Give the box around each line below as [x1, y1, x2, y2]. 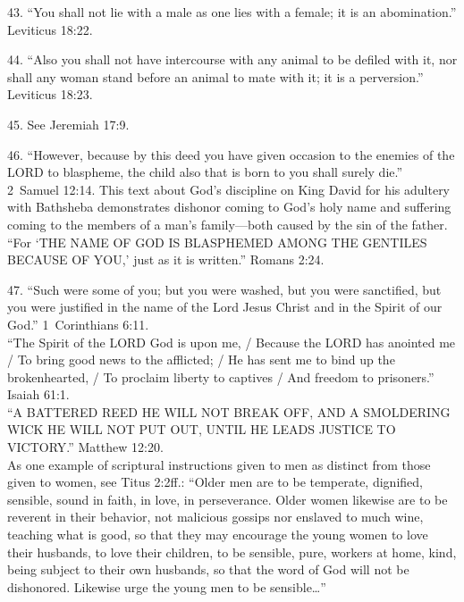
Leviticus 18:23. [7, 85, 93, 104]
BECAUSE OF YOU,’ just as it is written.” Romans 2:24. [7, 250, 325, 269]
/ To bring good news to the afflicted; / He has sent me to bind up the [7, 350, 395, 369]
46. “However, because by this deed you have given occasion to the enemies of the [7, 145, 455, 163]
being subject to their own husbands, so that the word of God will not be [7, 560, 409, 579]
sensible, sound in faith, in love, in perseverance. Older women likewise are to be [7, 489, 448, 508]
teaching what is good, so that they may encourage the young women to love [7, 525, 428, 544]
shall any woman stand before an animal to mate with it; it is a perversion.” [7, 67, 424, 86]
